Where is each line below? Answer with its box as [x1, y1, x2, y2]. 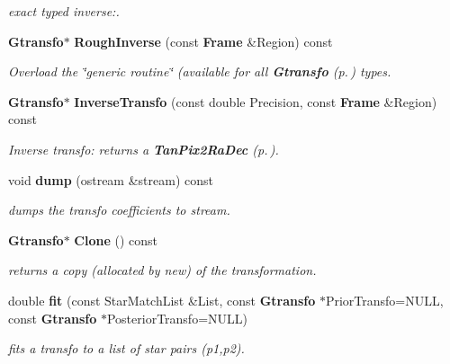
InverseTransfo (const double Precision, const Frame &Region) [74, 92, 437, 111]
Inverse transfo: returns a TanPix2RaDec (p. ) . [8, 139, 279, 158]
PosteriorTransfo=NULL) [106, 308, 247, 327]
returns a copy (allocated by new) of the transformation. [8, 261, 317, 280]
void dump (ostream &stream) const [8, 170, 213, 189]
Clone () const [74, 230, 157, 249]
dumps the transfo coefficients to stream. [8, 200, 230, 219]
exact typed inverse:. [8, 2, 120, 20]
